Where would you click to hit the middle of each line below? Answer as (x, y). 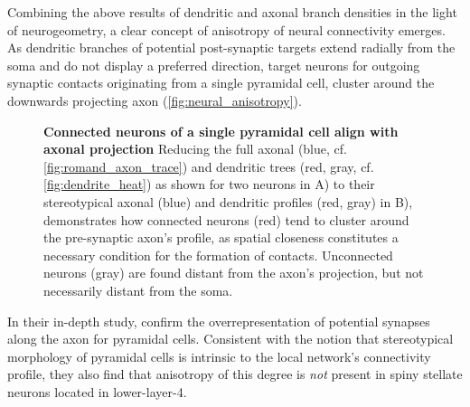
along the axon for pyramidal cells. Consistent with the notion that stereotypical (230, 339)
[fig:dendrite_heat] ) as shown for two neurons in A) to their (209, 184)
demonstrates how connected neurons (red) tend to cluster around (226, 219)
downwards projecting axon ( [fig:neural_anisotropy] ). (155, 100)
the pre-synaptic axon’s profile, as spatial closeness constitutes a (221, 237)
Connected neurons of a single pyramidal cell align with (221, 131)
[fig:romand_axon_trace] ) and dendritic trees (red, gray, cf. (209, 166)
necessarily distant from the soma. (138, 290)
